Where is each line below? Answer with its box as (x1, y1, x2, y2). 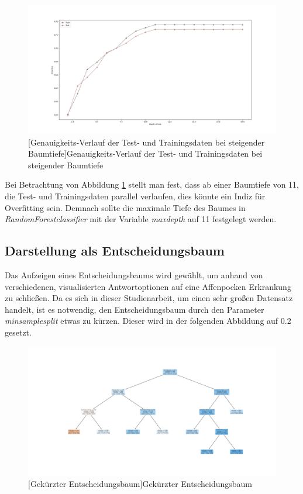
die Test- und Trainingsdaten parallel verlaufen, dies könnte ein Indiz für (5, 190, 266, 202)
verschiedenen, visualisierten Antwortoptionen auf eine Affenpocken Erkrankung (5, 280, 291, 292)
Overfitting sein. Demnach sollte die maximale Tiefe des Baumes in (5, 201, 246, 213)
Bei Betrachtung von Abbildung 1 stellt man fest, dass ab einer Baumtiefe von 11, (5, 178, 299, 191)
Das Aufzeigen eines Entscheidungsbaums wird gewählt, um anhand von (5, 269, 263, 281)
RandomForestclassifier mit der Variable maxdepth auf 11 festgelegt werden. (5, 213, 277, 225)
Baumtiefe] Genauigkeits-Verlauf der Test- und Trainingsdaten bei (28, 147, 263, 160)
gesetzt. (5, 326, 32, 338)
